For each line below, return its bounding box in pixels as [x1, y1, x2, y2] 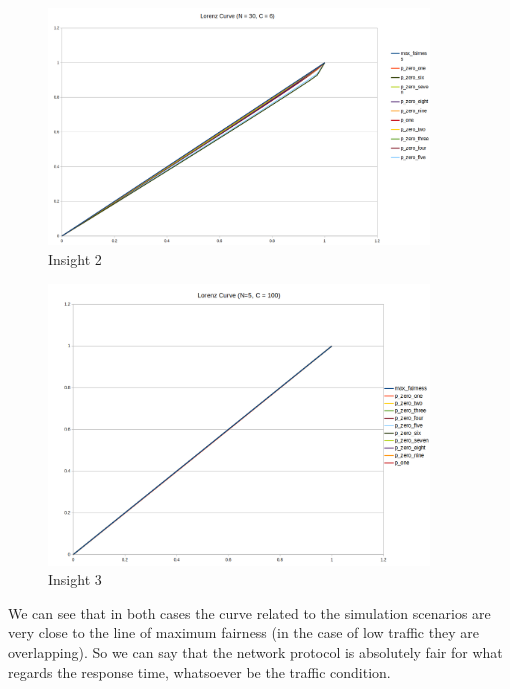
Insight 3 [48, 569, 102, 590]
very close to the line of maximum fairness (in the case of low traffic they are [8, 622, 479, 643]
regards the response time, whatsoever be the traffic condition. [8, 661, 391, 682]
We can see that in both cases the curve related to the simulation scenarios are [8, 602, 491, 623]
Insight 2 [48, 248, 102, 269]
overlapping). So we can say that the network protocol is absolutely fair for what [8, 642, 503, 663]
